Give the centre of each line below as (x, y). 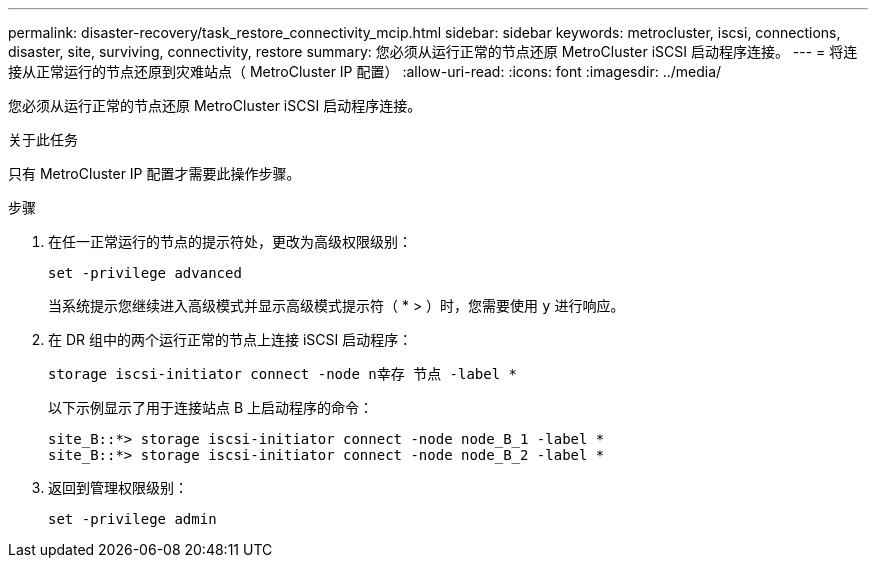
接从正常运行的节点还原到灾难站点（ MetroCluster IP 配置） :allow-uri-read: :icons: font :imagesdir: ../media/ (365, 71)
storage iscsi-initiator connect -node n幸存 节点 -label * (283, 374)
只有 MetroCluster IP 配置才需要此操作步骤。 (154, 173)
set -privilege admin (132, 519)
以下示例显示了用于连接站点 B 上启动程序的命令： (211, 407)
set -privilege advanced (145, 273)
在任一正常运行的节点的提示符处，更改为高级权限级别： (230, 241)
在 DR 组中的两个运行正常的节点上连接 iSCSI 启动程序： (230, 339)
